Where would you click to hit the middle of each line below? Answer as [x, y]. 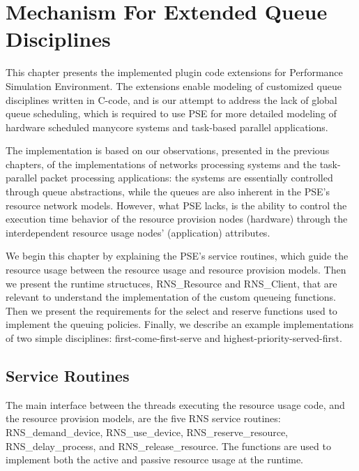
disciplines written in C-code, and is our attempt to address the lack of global [171, 99]
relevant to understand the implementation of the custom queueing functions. [171, 297]
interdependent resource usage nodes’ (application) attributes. [138, 232]
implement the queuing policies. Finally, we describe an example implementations [180, 324]
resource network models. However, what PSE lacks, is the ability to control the [176, 205]
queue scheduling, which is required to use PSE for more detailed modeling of [171, 113]
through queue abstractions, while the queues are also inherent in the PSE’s [168, 192]
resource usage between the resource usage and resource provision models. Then [176, 270]
